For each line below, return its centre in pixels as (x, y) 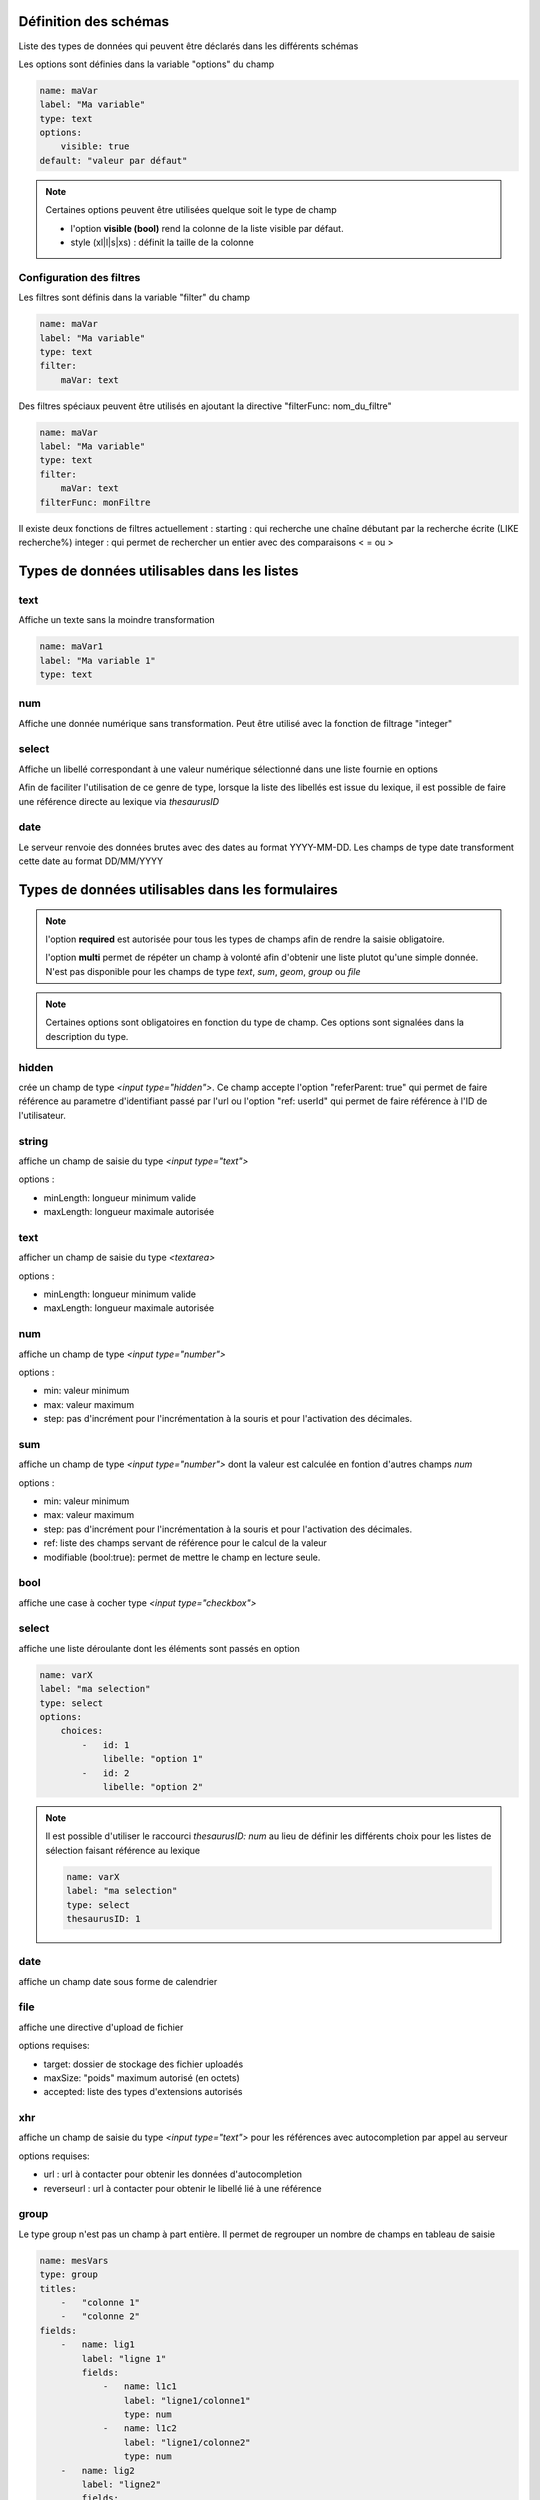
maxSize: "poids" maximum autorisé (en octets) (141, 2077)
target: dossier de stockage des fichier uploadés (143, 2064)
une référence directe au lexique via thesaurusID (119, 801)
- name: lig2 (97, 2470)
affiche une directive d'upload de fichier (101, 2027)
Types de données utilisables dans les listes (158, 570)
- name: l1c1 (139, 2386)
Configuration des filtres (79, 277)
